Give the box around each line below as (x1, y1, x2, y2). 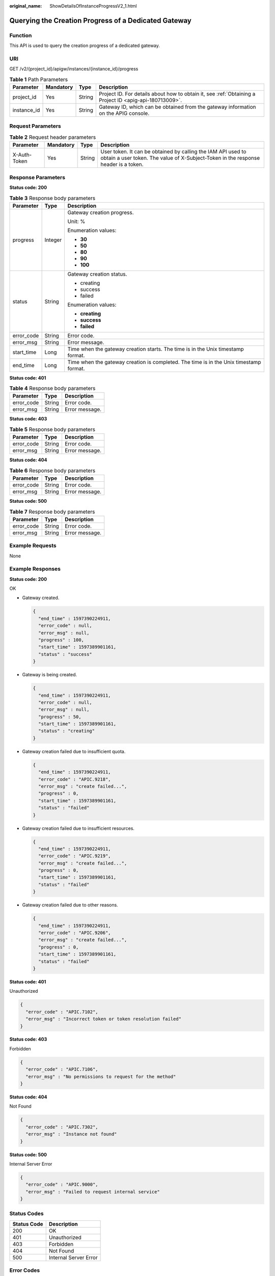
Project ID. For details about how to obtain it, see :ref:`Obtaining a (98, 90, 256, 97)
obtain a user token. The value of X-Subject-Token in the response (100, 155, 260, 162)
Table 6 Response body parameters (9, 467, 96, 474)
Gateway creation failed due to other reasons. (22, 902, 118, 908)
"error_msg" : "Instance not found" (25, 1131, 117, 1137)
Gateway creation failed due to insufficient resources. (22, 825, 135, 831)
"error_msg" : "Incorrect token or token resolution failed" (25, 1016, 182, 1022)
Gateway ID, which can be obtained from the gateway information (98, 104, 256, 111)
